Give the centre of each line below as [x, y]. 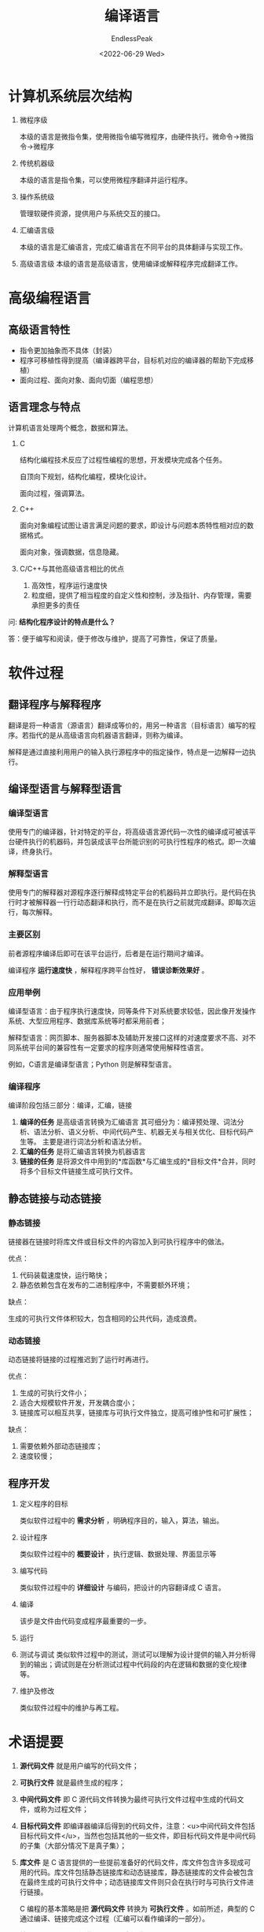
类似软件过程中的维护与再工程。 [71, 1708]
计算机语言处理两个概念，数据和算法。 [70, 427]
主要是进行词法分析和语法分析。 [94, 1142]
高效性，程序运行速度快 [69, 585]
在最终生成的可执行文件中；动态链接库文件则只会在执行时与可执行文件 [133, 1882]
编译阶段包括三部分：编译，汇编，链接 [70, 1105]
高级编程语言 [50, 298]
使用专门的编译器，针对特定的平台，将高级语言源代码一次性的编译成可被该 [128, 832]
